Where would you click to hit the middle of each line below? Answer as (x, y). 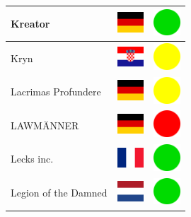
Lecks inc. (32, 159)
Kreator (30, 23)
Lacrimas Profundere (56, 92)
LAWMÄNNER (45, 125)
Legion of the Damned (59, 193)
